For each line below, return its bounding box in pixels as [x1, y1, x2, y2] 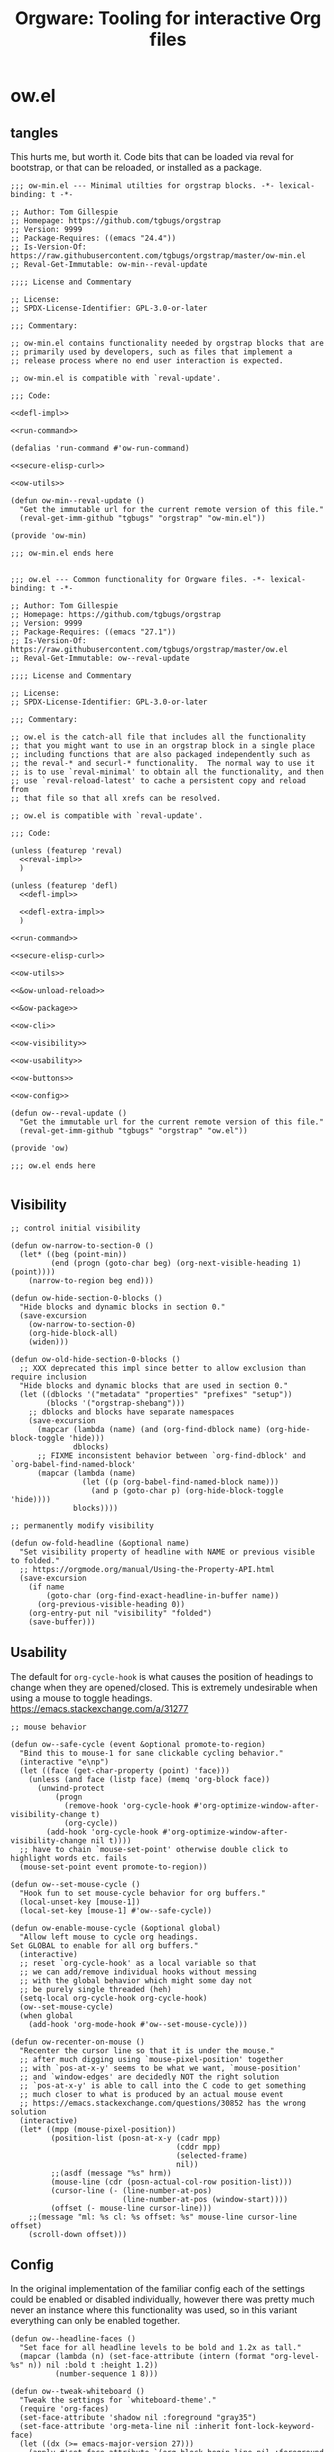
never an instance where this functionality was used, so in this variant [10, 2304, 298, 2316]
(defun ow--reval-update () [10, 1108, 128, 1118]
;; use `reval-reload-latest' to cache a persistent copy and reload [10, 776, 307, 786]
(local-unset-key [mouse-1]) [19, 1897, 141, 1907]
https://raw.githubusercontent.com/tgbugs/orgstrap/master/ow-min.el [10, 251, 307, 261]
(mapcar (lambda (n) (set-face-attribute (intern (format [19, 2352, 267, 2362]
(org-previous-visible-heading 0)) [36, 1599, 186, 1609]
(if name [28, 1582, 65, 1592]
